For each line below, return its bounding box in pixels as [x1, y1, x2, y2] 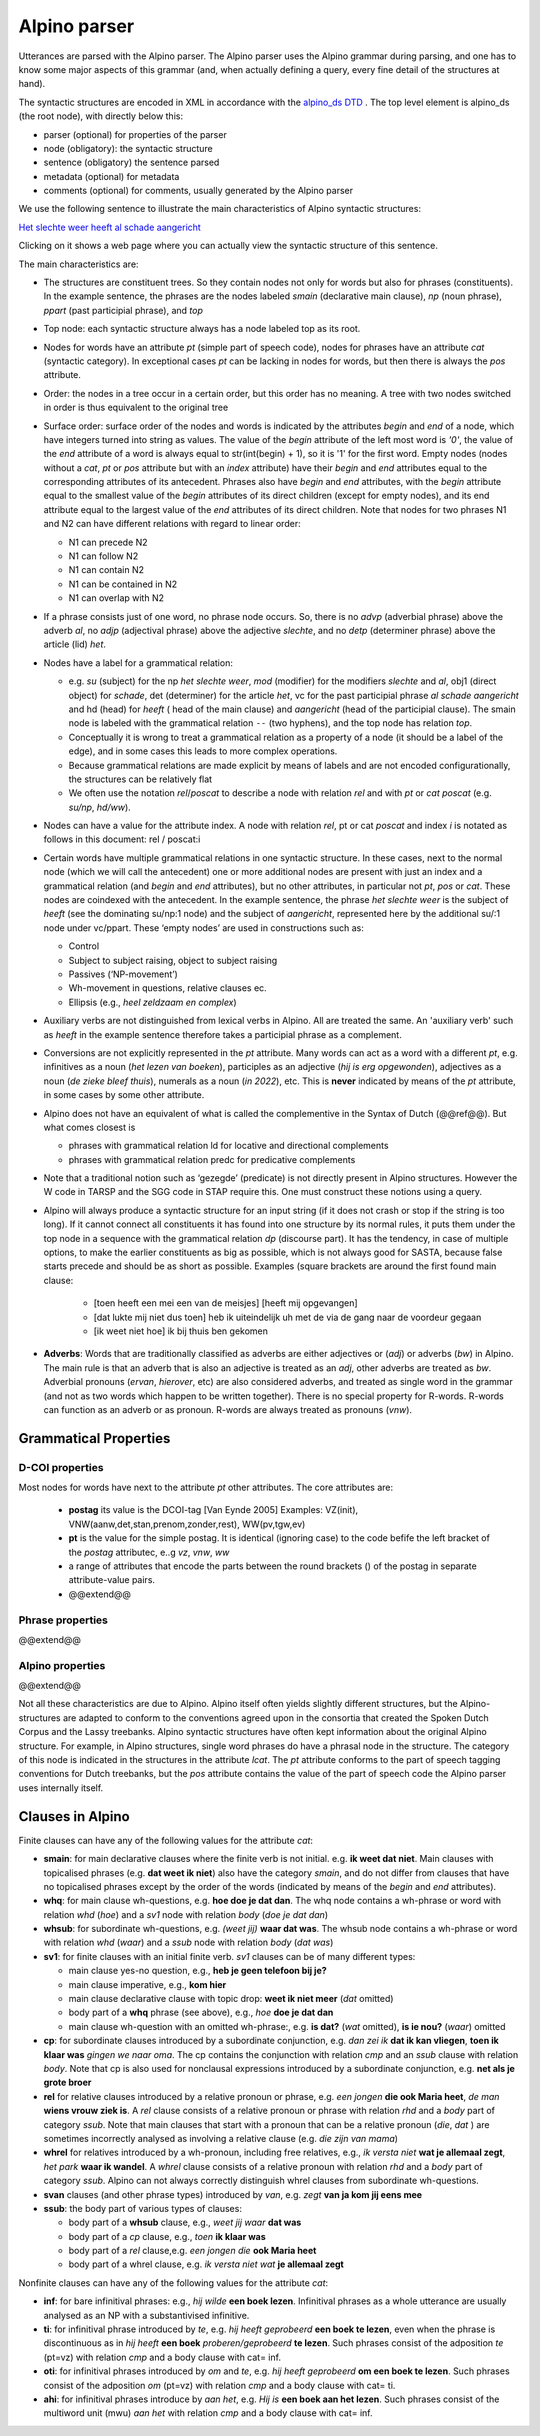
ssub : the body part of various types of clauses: [43, 2202, 242, 2214]
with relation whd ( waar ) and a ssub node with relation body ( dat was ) [43, 1936, 334, 1949]
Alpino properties [18, 1658, 106, 1672]
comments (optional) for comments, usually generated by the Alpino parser [43, 185, 354, 197]
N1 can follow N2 [68, 550, 139, 562]
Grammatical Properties [18, 1430, 171, 1447]
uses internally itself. [18, 1781, 104, 1794]
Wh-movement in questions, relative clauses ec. [68, 982, 267, 994]
